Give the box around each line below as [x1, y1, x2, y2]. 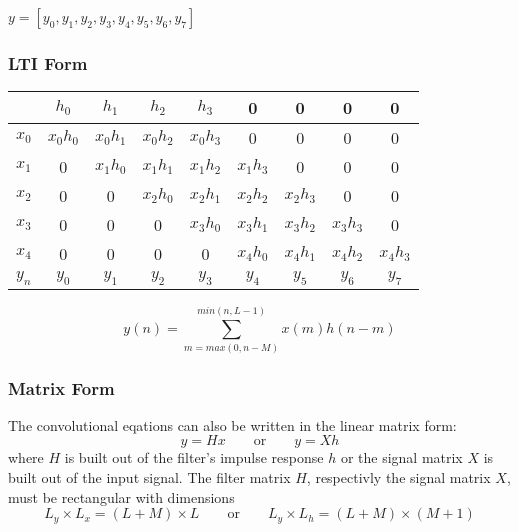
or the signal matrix [340, 447, 463, 468]
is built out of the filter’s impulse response [64, 447, 324, 468]
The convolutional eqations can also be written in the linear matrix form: [8, 414, 457, 435]
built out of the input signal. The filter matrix [8, 467, 291, 487]
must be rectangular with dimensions [8, 486, 235, 507]
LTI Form [8, 50, 88, 75]
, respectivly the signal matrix [306, 467, 491, 487]
